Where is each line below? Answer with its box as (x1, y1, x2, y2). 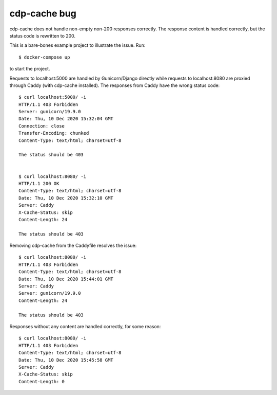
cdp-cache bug (9, 8, 76, 19)
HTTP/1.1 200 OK (18, 181, 60, 186)
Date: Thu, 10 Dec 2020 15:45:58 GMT (18, 357, 114, 363)
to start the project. (9, 66, 50, 72)
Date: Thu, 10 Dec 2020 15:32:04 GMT (18, 116, 114, 122)
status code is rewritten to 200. (9, 32, 76, 39)
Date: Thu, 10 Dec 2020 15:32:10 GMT (18, 195, 114, 201)
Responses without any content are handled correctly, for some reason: (9, 324, 161, 329)
